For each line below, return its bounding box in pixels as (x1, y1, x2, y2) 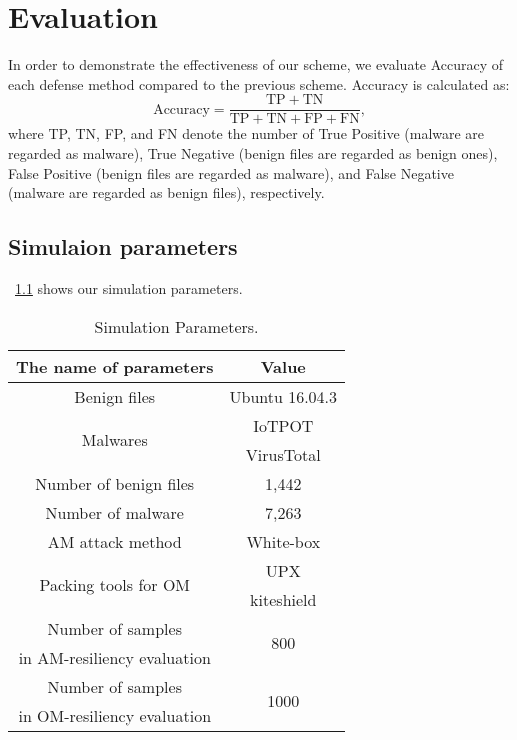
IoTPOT (253, 413, 314, 437)
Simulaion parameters (8, 231, 238, 262)
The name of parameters (16, 354, 214, 378)
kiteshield (250, 587, 317, 611)
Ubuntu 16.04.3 (229, 384, 338, 408)
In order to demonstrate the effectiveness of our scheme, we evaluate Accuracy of (8, 54, 504, 75)
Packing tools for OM (39, 573, 191, 597)
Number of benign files (35, 471, 195, 495)
